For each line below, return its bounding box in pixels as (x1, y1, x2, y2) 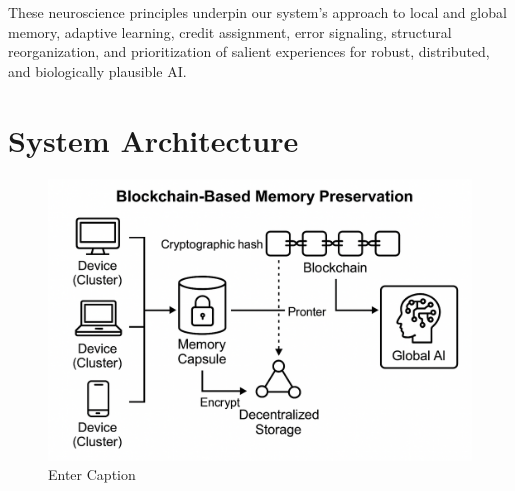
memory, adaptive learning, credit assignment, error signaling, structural (8, 21, 452, 42)
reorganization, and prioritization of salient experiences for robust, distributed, (8, 41, 490, 62)
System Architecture (8, 119, 299, 160)
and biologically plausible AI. (8, 60, 187, 81)
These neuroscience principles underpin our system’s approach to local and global (8, 2, 507, 22)
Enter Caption (48, 464, 136, 485)
